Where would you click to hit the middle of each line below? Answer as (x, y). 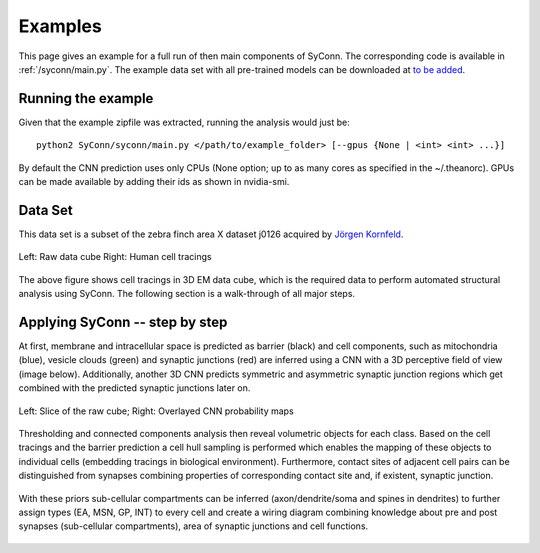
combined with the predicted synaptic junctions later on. (134, 388)
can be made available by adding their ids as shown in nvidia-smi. (154, 182)
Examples (60, 26)
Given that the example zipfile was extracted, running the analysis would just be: (184, 122)
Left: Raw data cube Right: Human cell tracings (115, 257)
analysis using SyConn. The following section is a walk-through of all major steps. (186, 294)
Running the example (86, 98)
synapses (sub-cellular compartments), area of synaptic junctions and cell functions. (193, 526)
